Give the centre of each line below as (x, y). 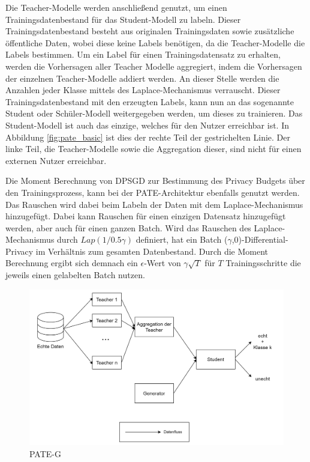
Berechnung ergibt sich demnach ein (72, 263)
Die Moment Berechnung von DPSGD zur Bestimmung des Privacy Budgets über (155, 181)
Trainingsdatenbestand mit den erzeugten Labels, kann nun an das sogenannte (150, 101)
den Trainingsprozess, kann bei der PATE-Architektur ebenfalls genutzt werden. (153, 192)
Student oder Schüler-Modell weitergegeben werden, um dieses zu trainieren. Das (154, 113)
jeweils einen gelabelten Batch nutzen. (75, 275)
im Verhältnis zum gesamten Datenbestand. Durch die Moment (152, 251)
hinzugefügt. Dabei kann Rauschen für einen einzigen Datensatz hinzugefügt (146, 216)
